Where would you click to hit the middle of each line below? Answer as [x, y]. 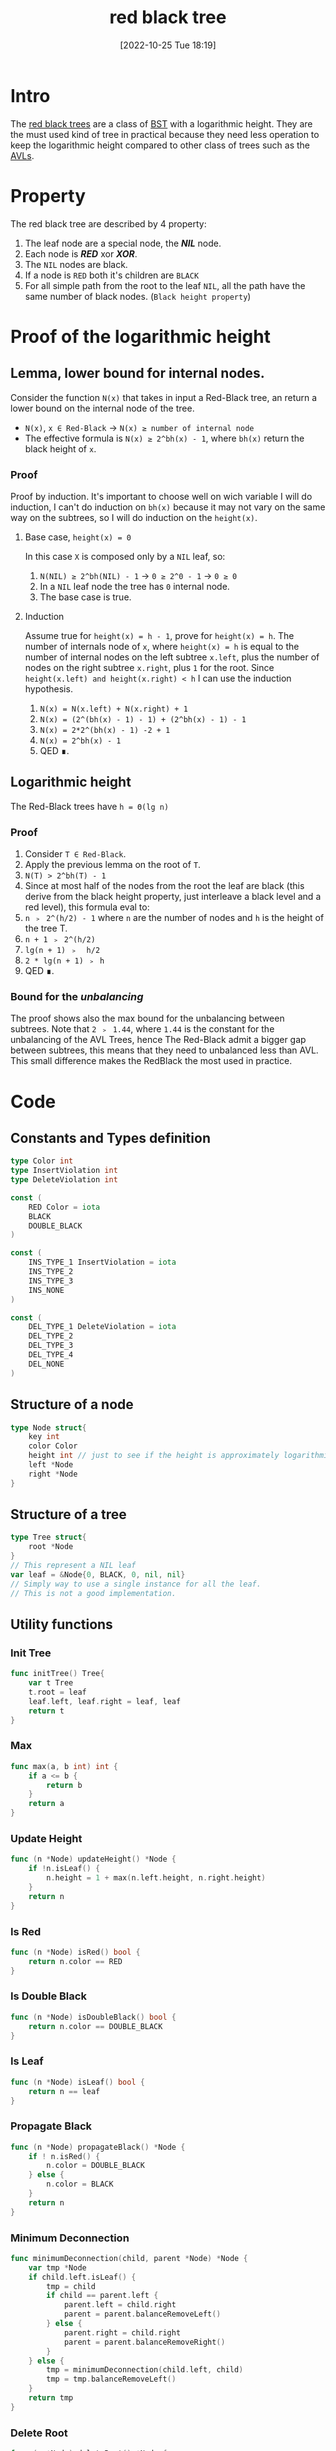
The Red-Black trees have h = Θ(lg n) [90, 806]
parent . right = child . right [122, 2332]
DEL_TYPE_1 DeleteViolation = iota [102, 1327]
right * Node [53, 1474]
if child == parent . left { [102, 2296]
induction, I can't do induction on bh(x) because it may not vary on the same [168, 507]
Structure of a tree [68, 1514]
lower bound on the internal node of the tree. [102, 408]
